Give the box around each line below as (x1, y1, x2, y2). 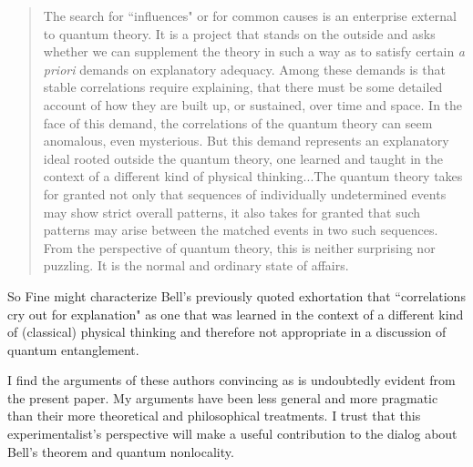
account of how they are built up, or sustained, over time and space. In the (43, 95, 463, 114)
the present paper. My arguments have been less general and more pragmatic (7, 388, 438, 407)
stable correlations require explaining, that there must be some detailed (43, 77, 443, 96)
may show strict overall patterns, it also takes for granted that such (43, 202, 421, 221)
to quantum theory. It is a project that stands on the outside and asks (43, 24, 436, 43)
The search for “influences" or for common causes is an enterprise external (43, 6, 457, 25)
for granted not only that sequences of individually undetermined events (43, 184, 447, 203)
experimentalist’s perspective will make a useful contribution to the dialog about (7, 424, 458, 443)
